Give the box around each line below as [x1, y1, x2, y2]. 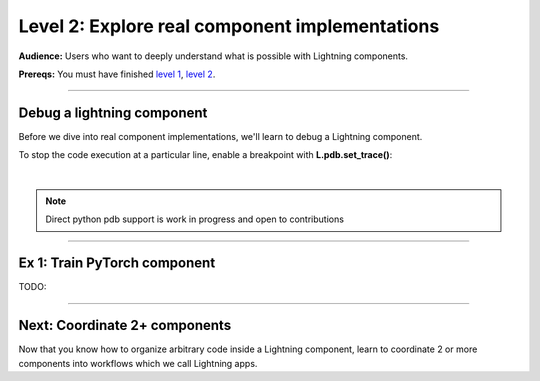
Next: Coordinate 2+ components [18, 317, 232, 334]
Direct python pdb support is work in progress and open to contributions [45, 213, 345, 225]
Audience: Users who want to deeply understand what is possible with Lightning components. [18, 50, 409, 62]
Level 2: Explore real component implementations [18, 15, 440, 37]
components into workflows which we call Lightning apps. [18, 357, 258, 369]
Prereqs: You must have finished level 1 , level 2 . [18, 68, 216, 80]
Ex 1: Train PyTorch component [18, 255, 216, 272]
